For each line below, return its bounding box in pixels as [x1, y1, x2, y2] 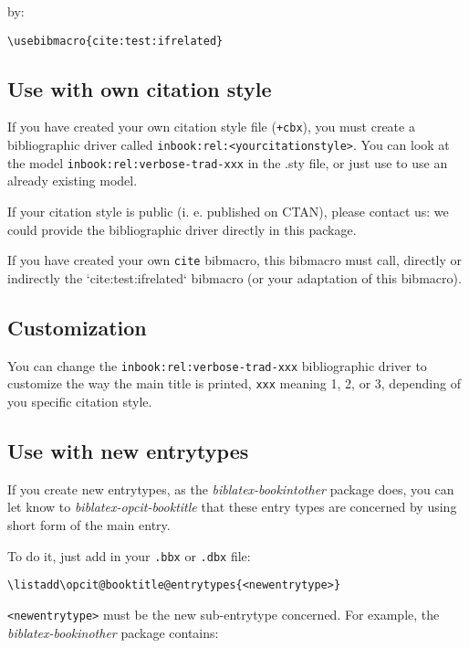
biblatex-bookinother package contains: [7, 622, 219, 642]
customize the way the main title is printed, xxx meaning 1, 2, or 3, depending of [7, 374, 461, 393]
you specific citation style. [7, 391, 152, 410]
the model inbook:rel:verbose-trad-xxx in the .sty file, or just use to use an [7, 153, 448, 172]
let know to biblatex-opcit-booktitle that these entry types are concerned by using [7, 497, 457, 516]
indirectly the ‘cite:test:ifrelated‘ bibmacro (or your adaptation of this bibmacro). [7, 268, 462, 287]
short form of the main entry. [7, 515, 171, 534]
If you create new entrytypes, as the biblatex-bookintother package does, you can [7, 479, 454, 498]
